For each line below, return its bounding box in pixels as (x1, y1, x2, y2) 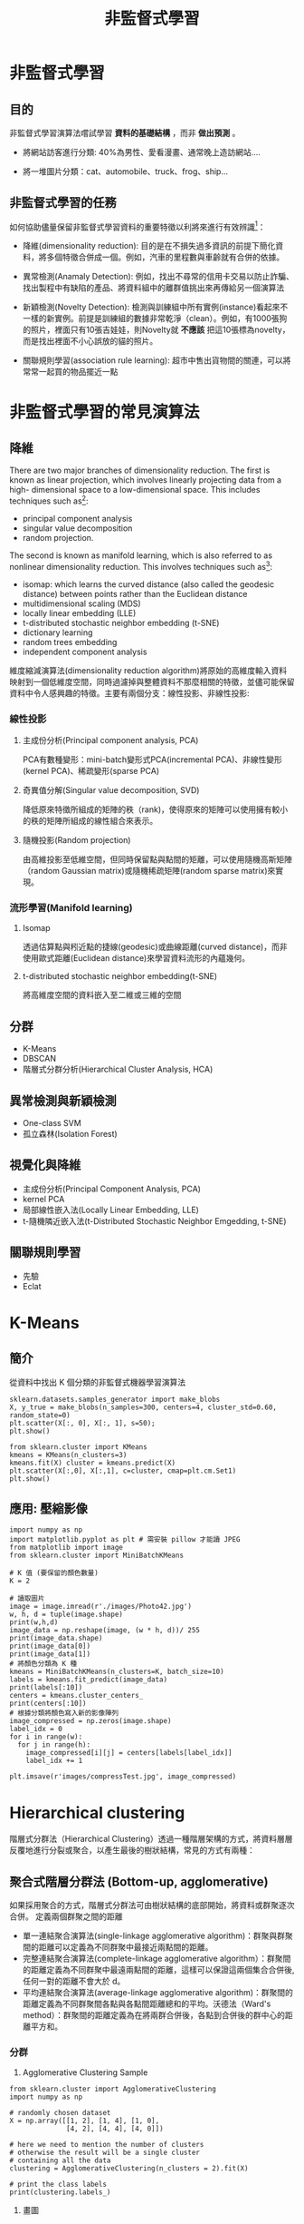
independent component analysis (22, 646, 147, 657)
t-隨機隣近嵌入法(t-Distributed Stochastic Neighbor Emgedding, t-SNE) (22, 1215, 287, 1226)
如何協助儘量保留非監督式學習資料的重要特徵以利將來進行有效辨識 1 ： (9, 220, 266, 232)
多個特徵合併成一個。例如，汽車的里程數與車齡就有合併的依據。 (46, 251, 285, 263)
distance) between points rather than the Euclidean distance (22, 588, 248, 599)
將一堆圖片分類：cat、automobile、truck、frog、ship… (22, 166, 229, 177)
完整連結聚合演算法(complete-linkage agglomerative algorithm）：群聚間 (22, 1953, 291, 1964)
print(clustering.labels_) (9, 2188, 111, 2197)
